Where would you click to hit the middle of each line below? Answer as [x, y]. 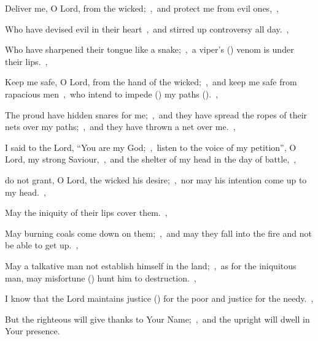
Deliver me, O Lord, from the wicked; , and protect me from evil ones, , [142, 8]
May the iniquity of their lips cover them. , [86, 213]
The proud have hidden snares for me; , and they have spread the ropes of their [156, 114]
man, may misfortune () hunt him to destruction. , [101, 278]
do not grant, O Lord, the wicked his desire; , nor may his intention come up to [156, 179]
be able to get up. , [42, 245]
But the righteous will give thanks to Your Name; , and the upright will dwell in [157, 319]
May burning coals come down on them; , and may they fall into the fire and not [158, 233]
